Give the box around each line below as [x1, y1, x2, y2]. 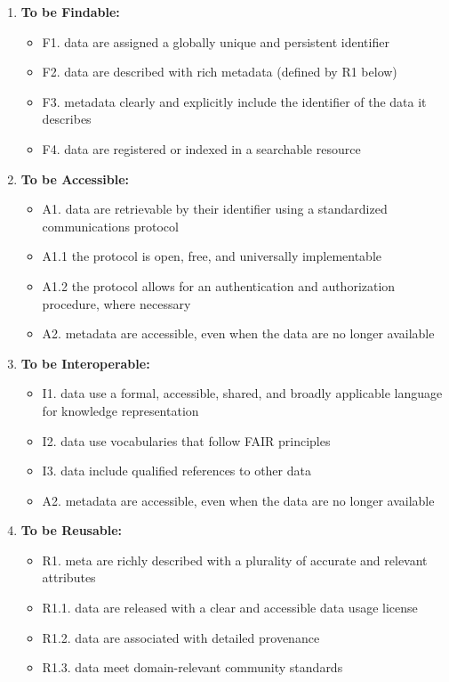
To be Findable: [20, 3, 120, 20]
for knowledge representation [42, 401, 199, 419]
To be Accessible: [20, 169, 130, 188]
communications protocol [42, 216, 179, 235]
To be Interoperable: [20, 353, 150, 372]
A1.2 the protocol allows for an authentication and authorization [42, 276, 396, 295]
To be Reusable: [20, 521, 123, 540]
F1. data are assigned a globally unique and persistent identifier [42, 32, 389, 51]
